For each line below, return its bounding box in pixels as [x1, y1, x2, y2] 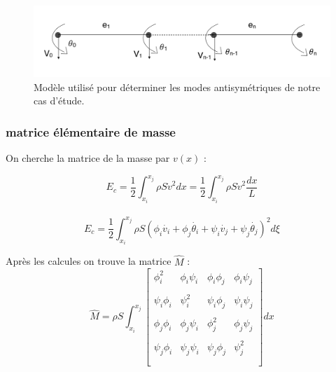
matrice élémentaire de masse [6, 123, 176, 140]
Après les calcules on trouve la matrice [6, 254, 171, 268]
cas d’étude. [34, 93, 85, 108]
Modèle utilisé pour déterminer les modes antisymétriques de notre [34, 79, 321, 94]
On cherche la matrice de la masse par [6, 151, 170, 165]
